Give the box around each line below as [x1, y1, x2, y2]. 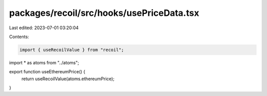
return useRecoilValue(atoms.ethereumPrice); [21, 76, 115, 82]
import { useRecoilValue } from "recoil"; [19, 47, 124, 52]
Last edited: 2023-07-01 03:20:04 [9, 25, 79, 31]
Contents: [9, 34, 29, 40]
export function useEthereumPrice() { [9, 69, 86, 75]
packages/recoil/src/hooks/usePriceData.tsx [9, 7, 200, 18]
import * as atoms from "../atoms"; [9, 59, 79, 65]
